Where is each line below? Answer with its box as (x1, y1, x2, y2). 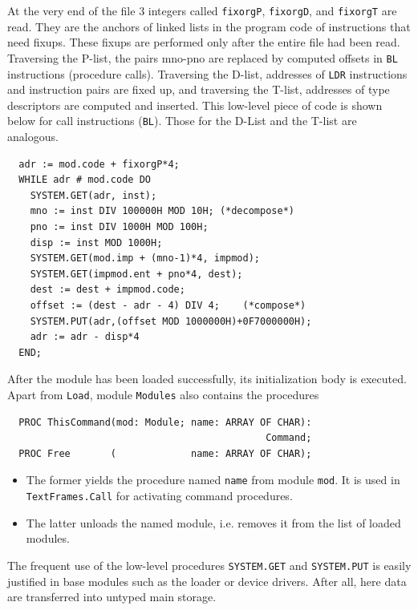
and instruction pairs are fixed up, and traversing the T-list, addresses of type (7, 81, 390, 98)
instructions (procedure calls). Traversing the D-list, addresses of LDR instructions (7, 65, 408, 82)
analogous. (7, 128, 59, 144)
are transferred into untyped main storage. (7, 588, 217, 605)
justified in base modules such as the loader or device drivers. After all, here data (7, 572, 407, 589)
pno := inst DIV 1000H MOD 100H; (30, 220, 209, 232)
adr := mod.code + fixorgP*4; (18, 158, 180, 170)
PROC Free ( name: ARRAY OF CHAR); (18, 447, 312, 459)
